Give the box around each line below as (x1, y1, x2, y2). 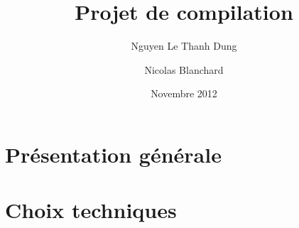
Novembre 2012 (151, 86, 217, 101)
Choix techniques (5, 195, 177, 224)
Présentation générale (5, 139, 222, 168)
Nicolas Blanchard (144, 62, 224, 77)
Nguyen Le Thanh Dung (131, 38, 237, 53)
